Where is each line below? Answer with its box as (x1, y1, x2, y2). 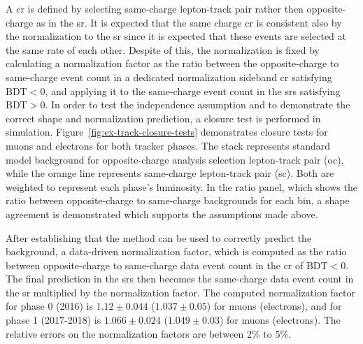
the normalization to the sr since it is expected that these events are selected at (6, 29, 347, 43)
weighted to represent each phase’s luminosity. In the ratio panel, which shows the (6, 179, 357, 194)
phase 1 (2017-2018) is (6, 313, 101, 327)
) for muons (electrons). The (219, 313, 341, 327)
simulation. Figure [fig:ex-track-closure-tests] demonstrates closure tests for (6, 124, 328, 139)
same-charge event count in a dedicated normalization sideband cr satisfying (6, 69, 332, 84)
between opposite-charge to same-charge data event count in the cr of (6, 257, 304, 272)
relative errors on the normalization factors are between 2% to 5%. (6, 326, 291, 341)
